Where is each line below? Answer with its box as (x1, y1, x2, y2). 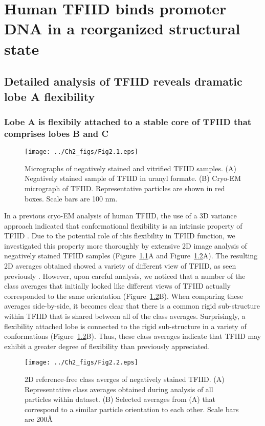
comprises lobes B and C (4, 127, 109, 139)
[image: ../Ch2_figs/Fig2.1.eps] (25, 148, 138, 156)
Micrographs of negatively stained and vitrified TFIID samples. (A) (25, 163, 236, 173)
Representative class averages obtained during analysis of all (25, 383, 213, 394)
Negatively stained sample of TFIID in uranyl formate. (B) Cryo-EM (25, 173, 241, 184)
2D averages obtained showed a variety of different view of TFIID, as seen (4, 260, 236, 271)
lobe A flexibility (4, 88, 95, 104)
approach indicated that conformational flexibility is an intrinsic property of (4, 220, 242, 231)
